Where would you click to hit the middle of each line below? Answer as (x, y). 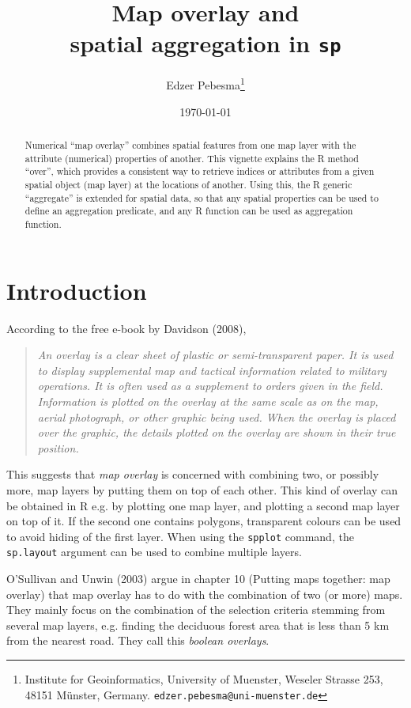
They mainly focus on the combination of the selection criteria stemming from (196, 610)
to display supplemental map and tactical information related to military (212, 370)
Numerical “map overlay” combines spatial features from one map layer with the (190, 145)
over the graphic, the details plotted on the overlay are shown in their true (217, 432)
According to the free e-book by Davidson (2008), (126, 328)
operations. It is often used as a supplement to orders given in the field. (210, 386)
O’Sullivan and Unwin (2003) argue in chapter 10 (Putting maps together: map (198, 579)
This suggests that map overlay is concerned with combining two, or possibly (193, 474)
